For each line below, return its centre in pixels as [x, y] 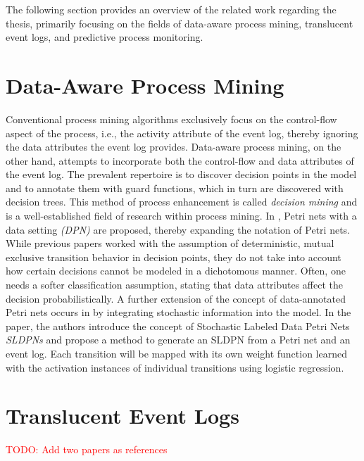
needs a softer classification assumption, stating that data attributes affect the [175, 285]
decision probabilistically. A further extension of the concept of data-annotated [176, 298]
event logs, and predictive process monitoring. [105, 37]
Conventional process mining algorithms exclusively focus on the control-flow [171, 119]
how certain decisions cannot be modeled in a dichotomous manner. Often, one [176, 271]
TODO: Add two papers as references [87, 449]
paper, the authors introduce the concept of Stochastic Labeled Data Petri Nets [178, 326]
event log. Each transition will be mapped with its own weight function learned [177, 353]
